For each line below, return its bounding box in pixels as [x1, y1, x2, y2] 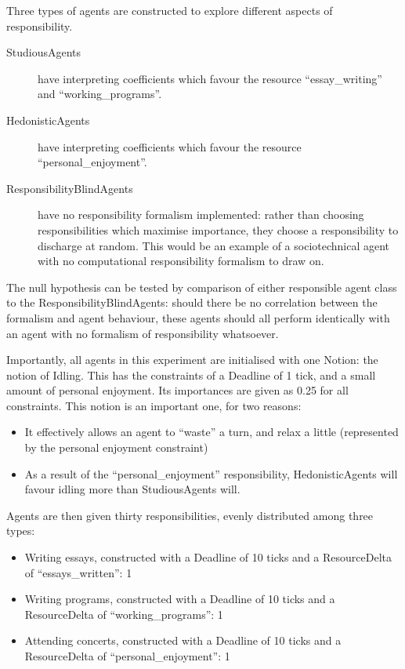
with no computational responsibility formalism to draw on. [38, 253, 324, 269]
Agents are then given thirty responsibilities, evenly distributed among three [6, 507, 374, 523]
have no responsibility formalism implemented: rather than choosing [38, 206, 364, 223]
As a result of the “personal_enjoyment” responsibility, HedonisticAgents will [24, 465, 398, 482]
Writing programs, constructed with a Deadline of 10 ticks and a [24, 591, 335, 607]
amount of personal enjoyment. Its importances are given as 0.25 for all [6, 382, 349, 398]
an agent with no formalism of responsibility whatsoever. [6, 325, 279, 341]
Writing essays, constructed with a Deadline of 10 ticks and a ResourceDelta [24, 549, 392, 565]
